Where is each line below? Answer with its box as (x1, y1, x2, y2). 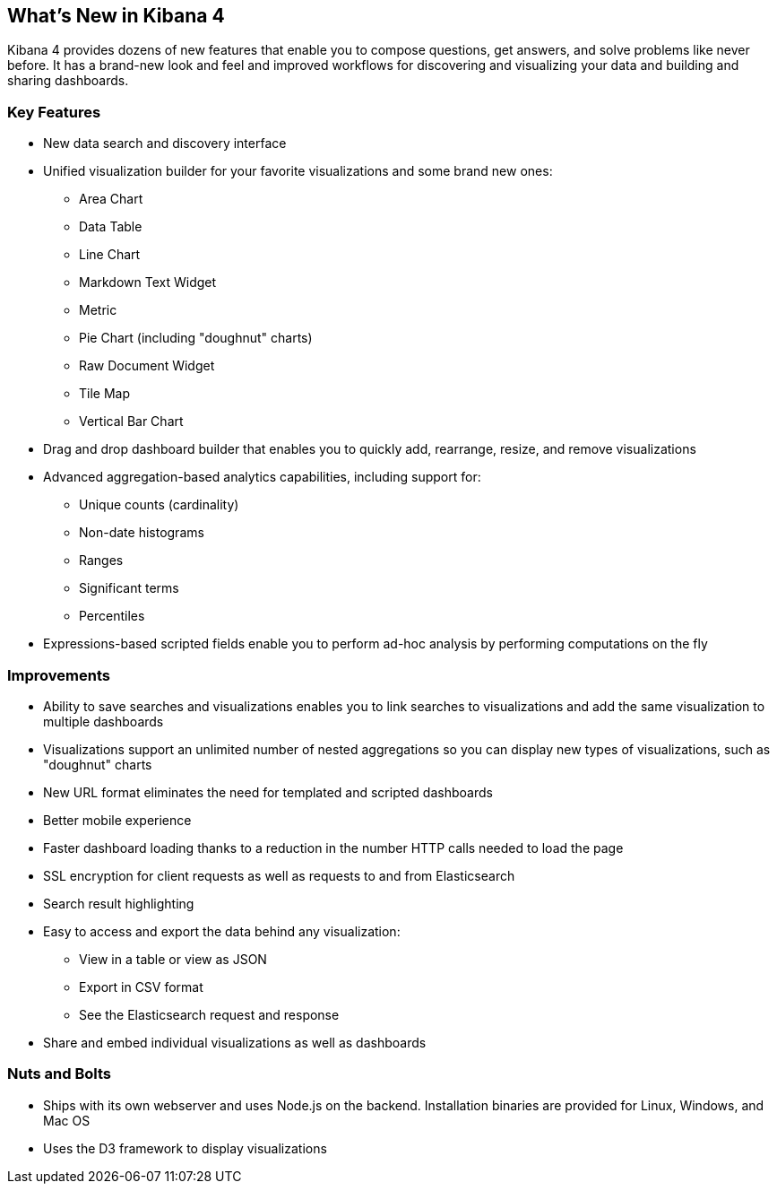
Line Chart (79, 247, 141, 263)
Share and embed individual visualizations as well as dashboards (43, 1034, 427, 1050)
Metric (79, 302, 117, 318)
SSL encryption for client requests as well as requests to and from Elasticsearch (43, 867, 515, 883)
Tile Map (79, 386, 130, 402)
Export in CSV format (79, 978, 203, 995)
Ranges (79, 552, 124, 569)
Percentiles (79, 608, 145, 624)
